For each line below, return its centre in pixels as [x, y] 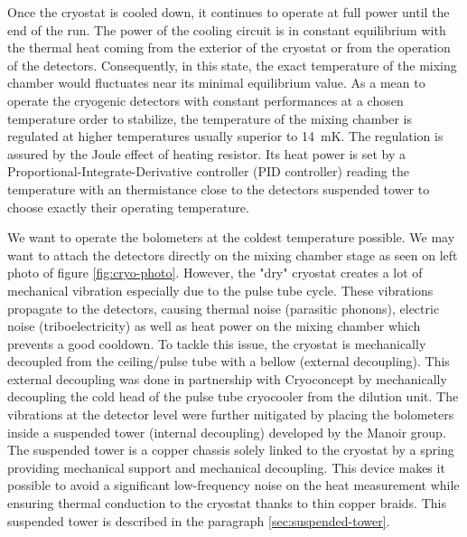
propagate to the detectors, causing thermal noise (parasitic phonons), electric [224, 308]
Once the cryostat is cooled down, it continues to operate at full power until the [229, 12]
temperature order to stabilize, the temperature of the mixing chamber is [210, 118]
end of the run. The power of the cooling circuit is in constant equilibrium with [227, 29]
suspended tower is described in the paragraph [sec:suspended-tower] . [199, 520]
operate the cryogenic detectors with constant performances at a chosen [205, 100]
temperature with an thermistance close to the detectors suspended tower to [219, 188]
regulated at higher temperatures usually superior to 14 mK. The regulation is [225, 136]
